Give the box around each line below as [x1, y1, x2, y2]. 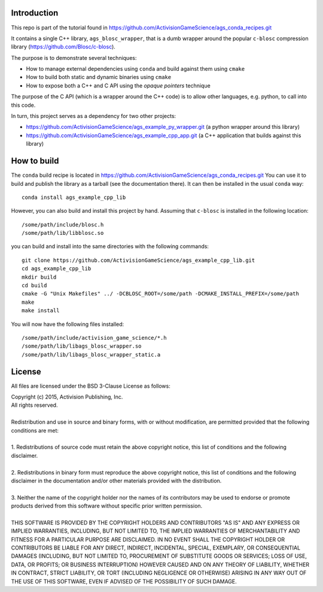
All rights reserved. [11, 401, 58, 409]
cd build [22, 282, 47, 289]
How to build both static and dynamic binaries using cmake [26, 74, 172, 81]
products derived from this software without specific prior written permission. [11, 502, 203, 509]
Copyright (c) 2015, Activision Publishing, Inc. [11, 393, 123, 401]
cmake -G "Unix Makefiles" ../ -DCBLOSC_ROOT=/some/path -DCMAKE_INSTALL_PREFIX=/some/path [22, 291, 299, 297]
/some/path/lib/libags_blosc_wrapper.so [22, 343, 142, 350]
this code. [11, 101, 36, 108]
